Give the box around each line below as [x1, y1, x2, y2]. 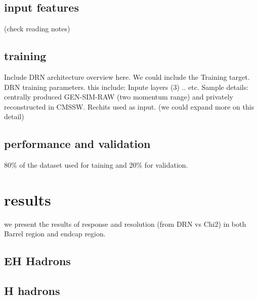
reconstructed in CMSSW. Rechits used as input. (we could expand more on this [4, 101, 254, 112]
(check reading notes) [4, 23, 70, 34]
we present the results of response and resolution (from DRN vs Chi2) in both [4, 218, 246, 229]
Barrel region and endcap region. [4, 228, 106, 239]
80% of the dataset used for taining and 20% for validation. [4, 160, 188, 170]
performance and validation [4, 136, 151, 152]
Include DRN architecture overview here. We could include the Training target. [4, 72, 250, 82]
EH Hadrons [4, 253, 71, 269]
